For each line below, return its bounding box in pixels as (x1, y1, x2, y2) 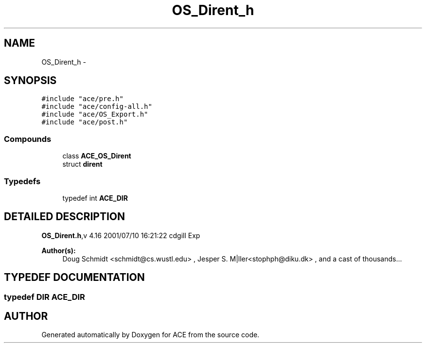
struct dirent (62, 160, 103, 169)
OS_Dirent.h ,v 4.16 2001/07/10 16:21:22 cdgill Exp (41, 231, 200, 240)
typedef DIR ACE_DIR (4, 292, 85, 302)
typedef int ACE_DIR (62, 193, 128, 202)
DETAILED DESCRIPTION (4, 210, 125, 223)
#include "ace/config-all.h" (41, 103, 152, 111)
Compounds (4, 134, 52, 144)
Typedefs (4, 176, 41, 186)
